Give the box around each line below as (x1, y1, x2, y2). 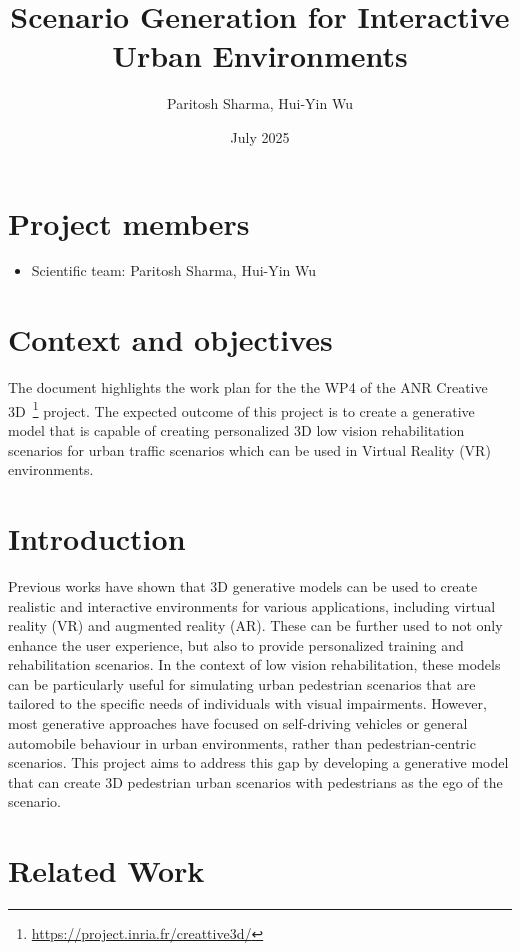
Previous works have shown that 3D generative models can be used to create (8, 575, 478, 596)
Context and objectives (8, 319, 333, 360)
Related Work (8, 850, 205, 891)
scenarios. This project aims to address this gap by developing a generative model (8, 752, 509, 773)
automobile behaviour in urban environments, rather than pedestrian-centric (8, 732, 476, 753)
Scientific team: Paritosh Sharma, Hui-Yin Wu (31, 260, 317, 281)
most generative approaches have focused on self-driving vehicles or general (8, 713, 468, 734)
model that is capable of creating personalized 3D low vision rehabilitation (8, 420, 465, 440)
